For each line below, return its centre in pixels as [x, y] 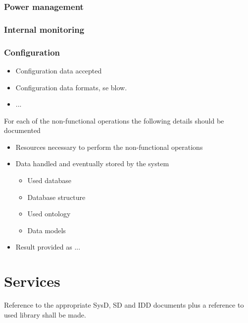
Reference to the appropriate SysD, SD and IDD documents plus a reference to [124, 305]
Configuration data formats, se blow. [71, 87]
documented [22, 130]
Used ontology [49, 214]
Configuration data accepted [59, 70]
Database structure [56, 197]
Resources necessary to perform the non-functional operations [109, 147]
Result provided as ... [48, 247]
